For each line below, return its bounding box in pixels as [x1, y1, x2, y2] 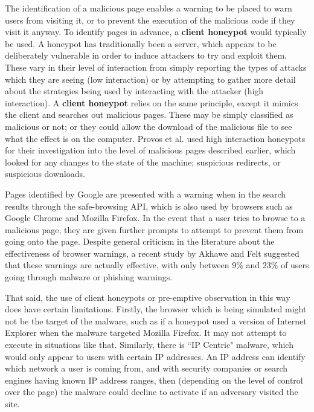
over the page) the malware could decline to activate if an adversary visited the [5, 385, 298, 398]
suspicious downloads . [5, 167, 85, 180]
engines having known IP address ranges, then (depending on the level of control [5, 373, 303, 386]
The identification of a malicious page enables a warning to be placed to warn [5, 2, 292, 14]
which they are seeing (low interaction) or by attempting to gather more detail [5, 72, 296, 85]
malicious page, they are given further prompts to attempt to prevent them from [5, 223, 304, 236]
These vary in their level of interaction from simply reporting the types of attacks [5, 60, 307, 73]
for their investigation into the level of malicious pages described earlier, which [5, 144, 296, 156]
